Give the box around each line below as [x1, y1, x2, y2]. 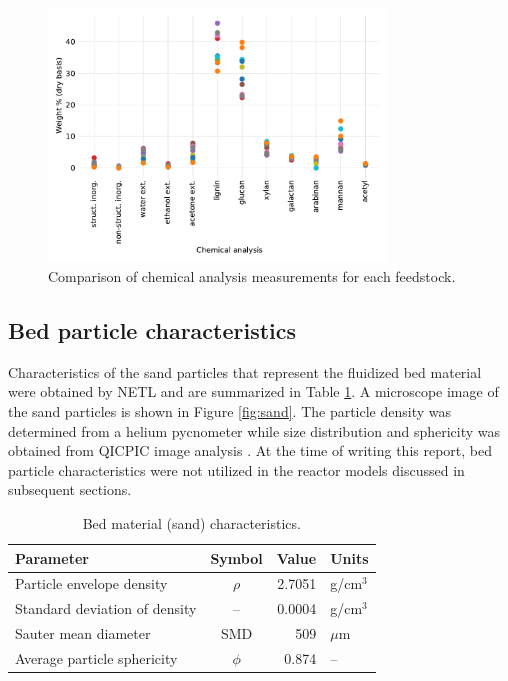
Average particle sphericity [15, 647, 178, 668]
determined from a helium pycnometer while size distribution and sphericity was [8, 420, 501, 441]
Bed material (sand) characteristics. [82, 512, 301, 533]
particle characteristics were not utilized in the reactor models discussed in [8, 459, 465, 480]
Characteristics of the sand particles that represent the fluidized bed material [8, 361, 482, 382]
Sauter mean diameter [15, 623, 151, 644]
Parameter [15, 547, 89, 568]
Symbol [210, 547, 263, 568]
